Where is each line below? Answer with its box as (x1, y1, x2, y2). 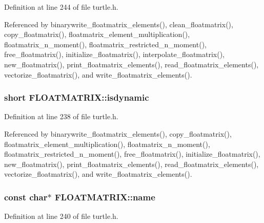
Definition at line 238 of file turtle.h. (4, 111, 118, 122)
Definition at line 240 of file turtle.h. (4, 211, 118, 221)
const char (4, 190, 48, 203)
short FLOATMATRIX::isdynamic (4, 91, 149, 104)
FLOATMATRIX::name (54, 190, 155, 203)
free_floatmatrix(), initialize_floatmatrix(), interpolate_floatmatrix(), (4, 49, 225, 60)
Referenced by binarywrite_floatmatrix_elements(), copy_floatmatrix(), (4, 128, 232, 139)
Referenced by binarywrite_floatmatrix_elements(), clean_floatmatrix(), (4, 18, 233, 29)
